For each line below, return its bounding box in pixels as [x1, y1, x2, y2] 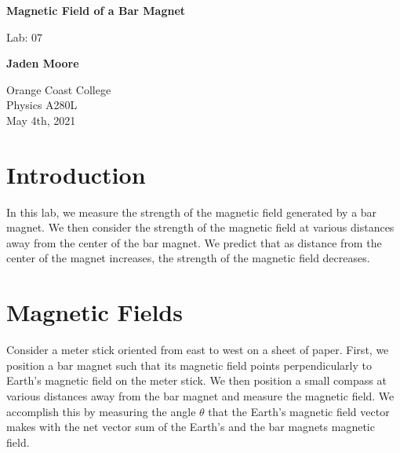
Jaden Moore [6, 55, 79, 71]
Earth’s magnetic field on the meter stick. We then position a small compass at [6, 372, 387, 389]
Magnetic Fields [6, 296, 183, 328]
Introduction [6, 158, 146, 190]
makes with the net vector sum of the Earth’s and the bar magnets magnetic [6, 418, 375, 435]
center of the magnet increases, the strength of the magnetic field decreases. [6, 250, 370, 266]
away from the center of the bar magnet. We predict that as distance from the [6, 234, 382, 250]
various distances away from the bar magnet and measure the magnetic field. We [6, 387, 395, 404]
